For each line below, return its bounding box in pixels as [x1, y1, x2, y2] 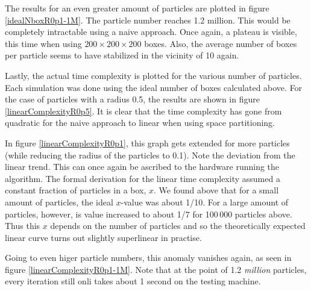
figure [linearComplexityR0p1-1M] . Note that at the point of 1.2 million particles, [5, 263, 307, 275]
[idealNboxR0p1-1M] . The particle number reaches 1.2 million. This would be [5, 13, 291, 26]
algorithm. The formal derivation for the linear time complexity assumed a [5, 172, 280, 184]
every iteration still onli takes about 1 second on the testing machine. [5, 275, 261, 287]
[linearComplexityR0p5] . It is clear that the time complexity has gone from [5, 104, 282, 117]
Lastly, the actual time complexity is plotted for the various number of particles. [5, 69, 302, 81]
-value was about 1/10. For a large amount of [121, 195, 289, 208]
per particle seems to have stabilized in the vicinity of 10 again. [5, 49, 239, 61]
